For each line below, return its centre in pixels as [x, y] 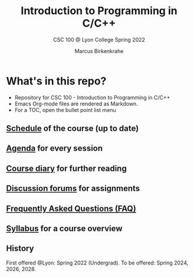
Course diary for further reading [66, 168]
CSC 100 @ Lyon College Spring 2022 [99, 39]
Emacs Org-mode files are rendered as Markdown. [76, 104]
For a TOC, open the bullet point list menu [65, 110]
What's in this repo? [56, 81]
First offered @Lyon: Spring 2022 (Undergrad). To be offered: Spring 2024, [97, 263]
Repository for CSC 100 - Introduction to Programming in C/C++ [92, 97]
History [20, 249]
